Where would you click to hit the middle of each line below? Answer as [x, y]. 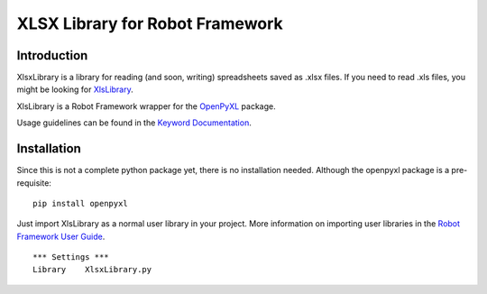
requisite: [34, 183]
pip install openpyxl [80, 203]
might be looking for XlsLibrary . [75, 89]
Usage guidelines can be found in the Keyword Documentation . [134, 123]
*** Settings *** [71, 257]
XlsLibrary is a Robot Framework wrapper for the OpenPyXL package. [146, 106]
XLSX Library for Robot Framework [150, 23]
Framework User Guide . [61, 236]
